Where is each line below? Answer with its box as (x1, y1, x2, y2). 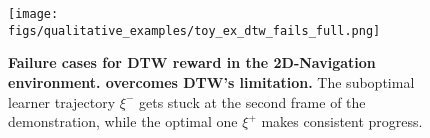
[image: (8, 7, 59, 21)
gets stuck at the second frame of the (138, 91, 366, 112)
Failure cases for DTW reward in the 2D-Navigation (8, 52, 376, 73)
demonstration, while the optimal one (8, 111, 238, 132)
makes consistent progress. (261, 111, 423, 132)
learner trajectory (8, 91, 116, 112)
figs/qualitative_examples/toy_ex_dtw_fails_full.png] (8, 23, 381, 38)
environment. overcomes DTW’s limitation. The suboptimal (8, 71, 415, 92)
